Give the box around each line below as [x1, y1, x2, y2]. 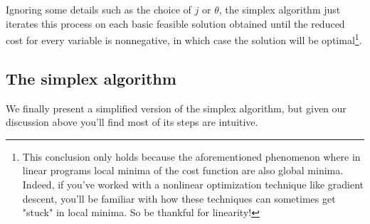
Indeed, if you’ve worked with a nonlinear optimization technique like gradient [22, 177, 364, 192]
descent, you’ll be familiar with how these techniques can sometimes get [22, 191, 336, 206]
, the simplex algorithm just [218, 2, 341, 16]
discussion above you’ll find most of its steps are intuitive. [6, 114, 258, 129]
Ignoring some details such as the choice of [6, 2, 191, 16]
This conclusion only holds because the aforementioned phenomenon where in [22, 149, 361, 164]
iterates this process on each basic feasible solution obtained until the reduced [6, 16, 345, 31]
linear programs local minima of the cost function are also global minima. [22, 163, 344, 178]
